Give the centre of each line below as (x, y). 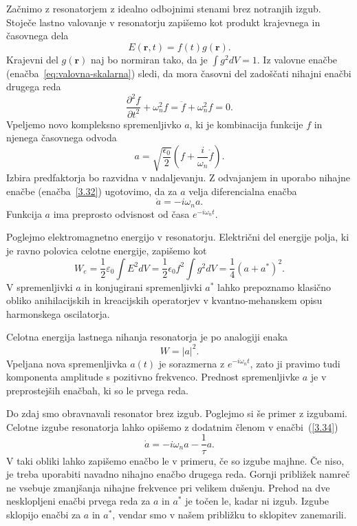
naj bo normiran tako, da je (149, 59)
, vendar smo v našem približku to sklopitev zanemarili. (229, 514)
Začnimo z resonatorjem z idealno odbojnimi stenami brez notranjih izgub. (164, 8)
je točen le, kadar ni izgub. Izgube (257, 501)
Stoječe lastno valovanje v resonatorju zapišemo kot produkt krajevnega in (163, 22)
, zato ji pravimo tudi (295, 363)
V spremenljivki (40, 286)
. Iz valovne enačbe (297, 59)
